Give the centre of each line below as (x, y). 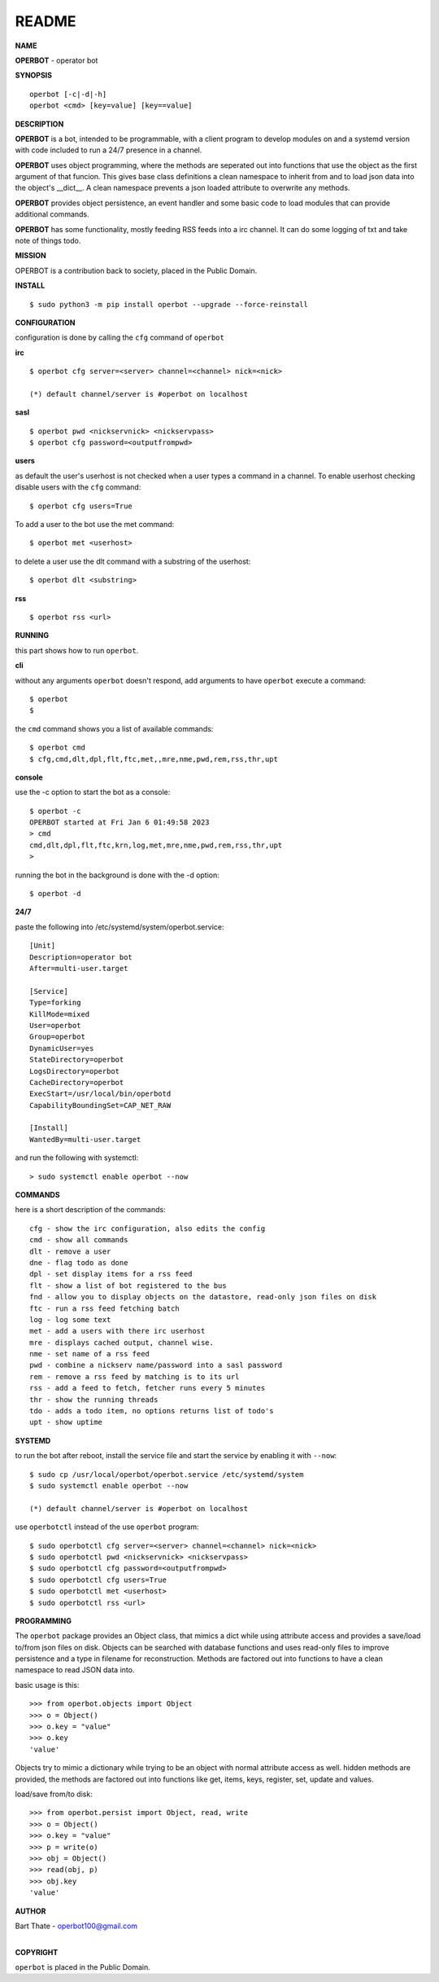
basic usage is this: (47, 1685)
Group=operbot (57, 1037)
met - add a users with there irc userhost (117, 1331)
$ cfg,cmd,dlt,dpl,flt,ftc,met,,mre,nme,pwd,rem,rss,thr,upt (154, 759)
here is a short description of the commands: (90, 1210)
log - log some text (70, 1319)
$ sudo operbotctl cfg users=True (98, 1580)
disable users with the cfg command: (78, 487)
